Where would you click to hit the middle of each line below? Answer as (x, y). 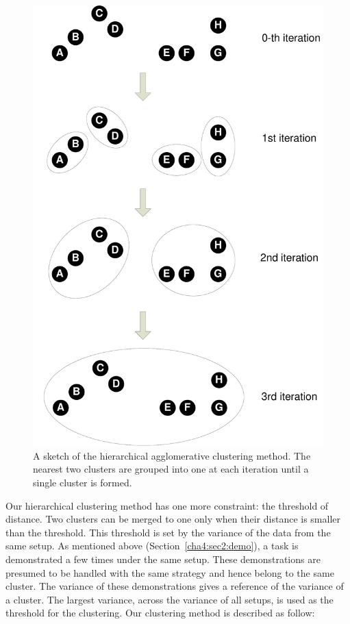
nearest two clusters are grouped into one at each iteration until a (171, 469)
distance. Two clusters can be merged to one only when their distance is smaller (173, 519)
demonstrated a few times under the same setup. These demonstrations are (163, 559)
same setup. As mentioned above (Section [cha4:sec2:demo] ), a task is (152, 546)
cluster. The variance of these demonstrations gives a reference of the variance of (175, 586)
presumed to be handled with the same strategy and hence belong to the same (170, 572)
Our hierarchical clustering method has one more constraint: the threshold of (167, 505)
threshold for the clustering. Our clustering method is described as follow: (160, 613)
